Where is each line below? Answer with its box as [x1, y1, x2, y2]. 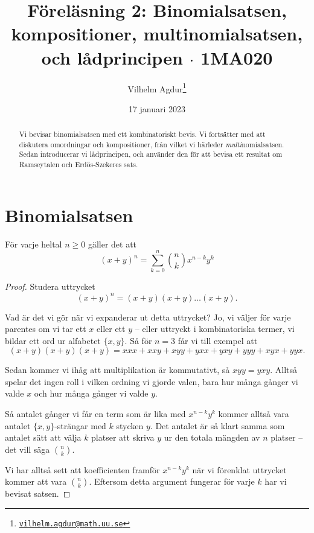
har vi [264, 475, 287, 488]
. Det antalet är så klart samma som [150, 419, 285, 432]
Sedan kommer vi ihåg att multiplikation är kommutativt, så [5, 363, 230, 376]
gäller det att [88, 237, 137, 250]
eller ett [97, 322, 126, 335]
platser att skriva [91, 431, 155, 444]
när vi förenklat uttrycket [192, 463, 287, 476]
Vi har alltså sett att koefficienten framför [5, 463, 160, 476]
